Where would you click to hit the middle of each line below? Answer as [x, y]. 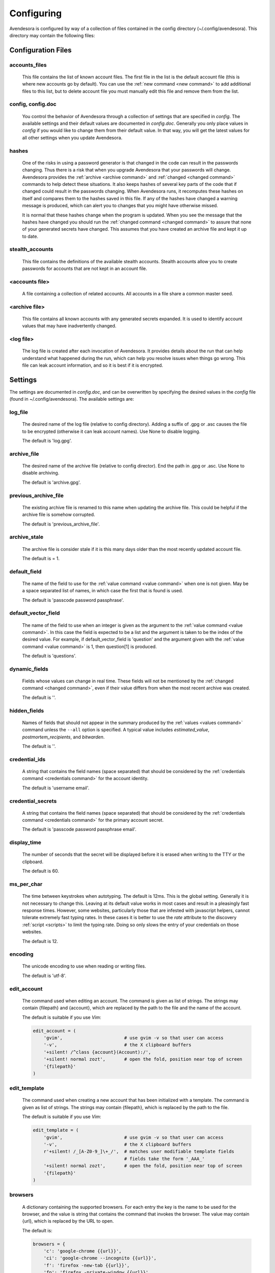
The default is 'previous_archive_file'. [61, 524]
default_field [25, 571]
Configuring [36, 13]
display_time [25, 843]
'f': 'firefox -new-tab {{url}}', [87, 1265]
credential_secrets [33, 801]
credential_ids [28, 759]
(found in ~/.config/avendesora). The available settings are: [72, 399]
